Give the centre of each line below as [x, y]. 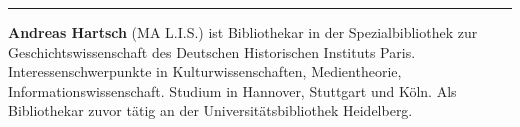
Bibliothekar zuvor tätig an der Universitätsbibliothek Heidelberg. [210, 110]
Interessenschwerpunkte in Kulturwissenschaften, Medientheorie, [205, 71]
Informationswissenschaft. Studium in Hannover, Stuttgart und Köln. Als [232, 90]
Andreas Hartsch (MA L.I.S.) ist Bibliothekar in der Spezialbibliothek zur [243, 32]
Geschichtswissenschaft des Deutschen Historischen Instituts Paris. [212, 51]
